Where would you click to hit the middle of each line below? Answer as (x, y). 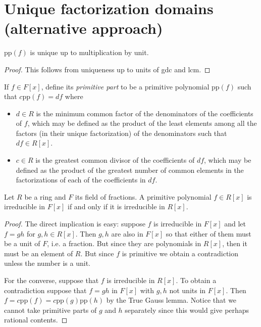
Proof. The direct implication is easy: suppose (75, 224)
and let (235, 224)
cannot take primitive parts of (50, 310)
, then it (235, 243)
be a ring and (45, 196)
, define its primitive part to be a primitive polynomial (125, 86)
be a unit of (22, 243)
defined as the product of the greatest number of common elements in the (130, 170)
